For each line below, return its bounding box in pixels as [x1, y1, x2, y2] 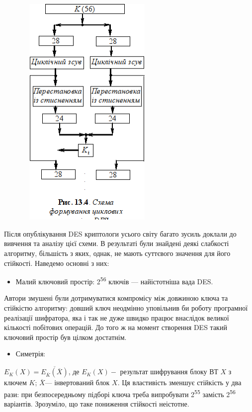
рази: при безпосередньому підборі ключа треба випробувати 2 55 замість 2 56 [4, 387, 236, 399]
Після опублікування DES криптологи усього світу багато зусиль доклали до [4, 228, 237, 239]
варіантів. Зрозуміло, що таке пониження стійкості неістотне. [4, 399, 189, 409]
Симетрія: [15, 348, 46, 359]
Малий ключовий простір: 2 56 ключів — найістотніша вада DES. [15, 275, 213, 286]
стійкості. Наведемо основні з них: [4, 257, 109, 268]
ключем [4, 377, 27, 388]
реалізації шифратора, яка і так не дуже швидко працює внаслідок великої [4, 312, 229, 323]
